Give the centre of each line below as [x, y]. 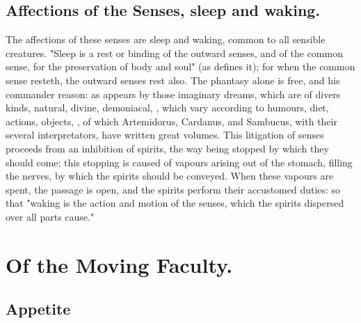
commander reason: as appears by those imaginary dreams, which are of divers [173, 94]
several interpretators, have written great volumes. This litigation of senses [165, 135]
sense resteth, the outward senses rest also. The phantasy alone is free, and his [173, 80]
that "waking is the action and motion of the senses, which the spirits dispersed [175, 203]
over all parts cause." [50, 216]
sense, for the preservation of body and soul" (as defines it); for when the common [180, 66]
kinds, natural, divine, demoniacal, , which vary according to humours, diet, [167, 108]
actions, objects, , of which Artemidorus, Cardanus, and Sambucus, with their [171, 121]
